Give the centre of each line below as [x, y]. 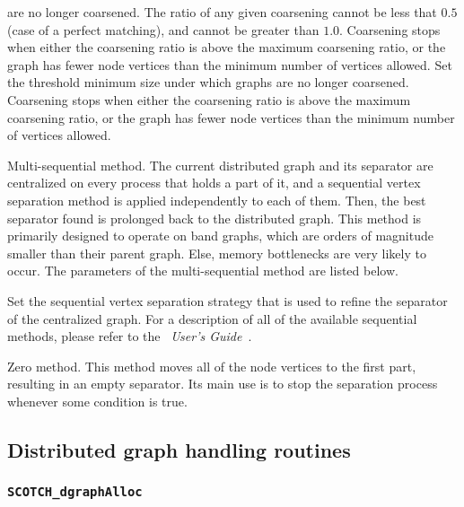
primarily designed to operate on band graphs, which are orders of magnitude [220, 236]
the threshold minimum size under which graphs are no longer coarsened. [208, 82]
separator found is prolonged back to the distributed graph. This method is [214, 218]
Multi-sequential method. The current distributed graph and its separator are [220, 165]
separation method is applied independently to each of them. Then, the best [217, 200]
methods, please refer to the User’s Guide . [130, 336]
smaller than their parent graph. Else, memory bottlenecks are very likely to [217, 253]
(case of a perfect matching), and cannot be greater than [163, 29]
